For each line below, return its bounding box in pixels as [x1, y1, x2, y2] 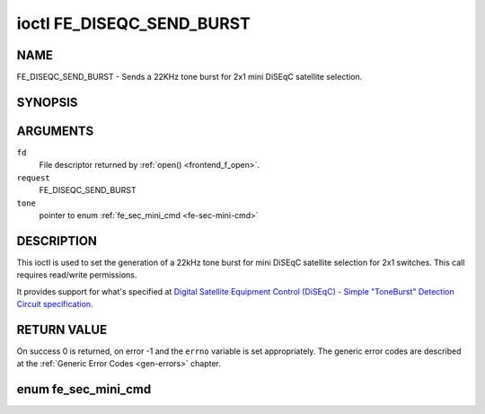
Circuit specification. [16, 299, 93, 310]
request [16, 172, 51, 183]
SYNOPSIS [16, 94, 78, 110]
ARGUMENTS [16, 123, 94, 138]
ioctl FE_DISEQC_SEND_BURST [16, 13, 251, 33]
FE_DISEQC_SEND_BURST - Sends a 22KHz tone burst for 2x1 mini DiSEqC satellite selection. [16, 72, 363, 83]
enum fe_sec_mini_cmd [16, 382, 152, 397]
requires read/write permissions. [16, 269, 137, 280]
